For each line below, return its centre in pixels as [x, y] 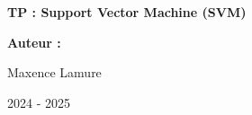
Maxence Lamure [54, 72]
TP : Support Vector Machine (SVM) [127, 12]
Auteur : [34, 42]
